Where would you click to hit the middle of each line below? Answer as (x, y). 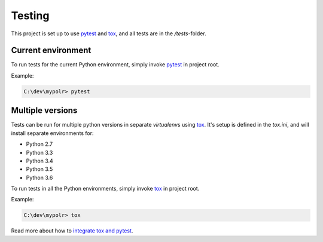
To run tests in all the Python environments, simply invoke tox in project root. (105, 189)
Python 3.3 (39, 152)
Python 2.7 (39, 144)
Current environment (51, 50)
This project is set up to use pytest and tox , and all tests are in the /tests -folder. (109, 33)
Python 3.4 (39, 161)
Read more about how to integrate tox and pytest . (72, 231)
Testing (30, 16)
